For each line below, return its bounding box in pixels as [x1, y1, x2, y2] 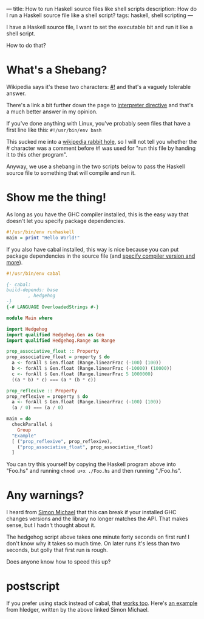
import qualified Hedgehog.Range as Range [6, 338, 115, 344]
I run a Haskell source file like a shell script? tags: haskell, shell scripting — [6, 12, 193, 19]
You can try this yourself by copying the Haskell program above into [6, 461, 176, 468]
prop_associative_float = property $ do [6, 354, 110, 360]
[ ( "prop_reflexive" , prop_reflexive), [12, 438, 113, 444]
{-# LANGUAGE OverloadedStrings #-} [6, 304, 99, 310]
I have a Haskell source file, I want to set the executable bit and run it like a [6, 24, 193, 30]
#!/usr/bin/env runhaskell [6, 228, 75, 235]
